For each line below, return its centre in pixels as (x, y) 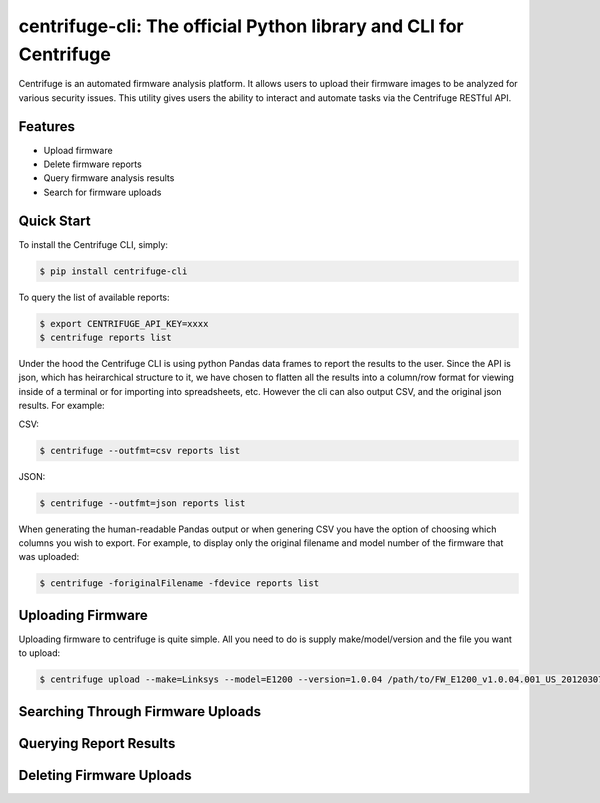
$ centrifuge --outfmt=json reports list (142, 503)
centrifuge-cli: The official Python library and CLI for (241, 26)
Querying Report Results (97, 743)
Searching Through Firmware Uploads (140, 711)
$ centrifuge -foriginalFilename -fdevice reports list (179, 583)
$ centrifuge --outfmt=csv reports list (139, 450)
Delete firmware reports (92, 164)
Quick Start (54, 220)
